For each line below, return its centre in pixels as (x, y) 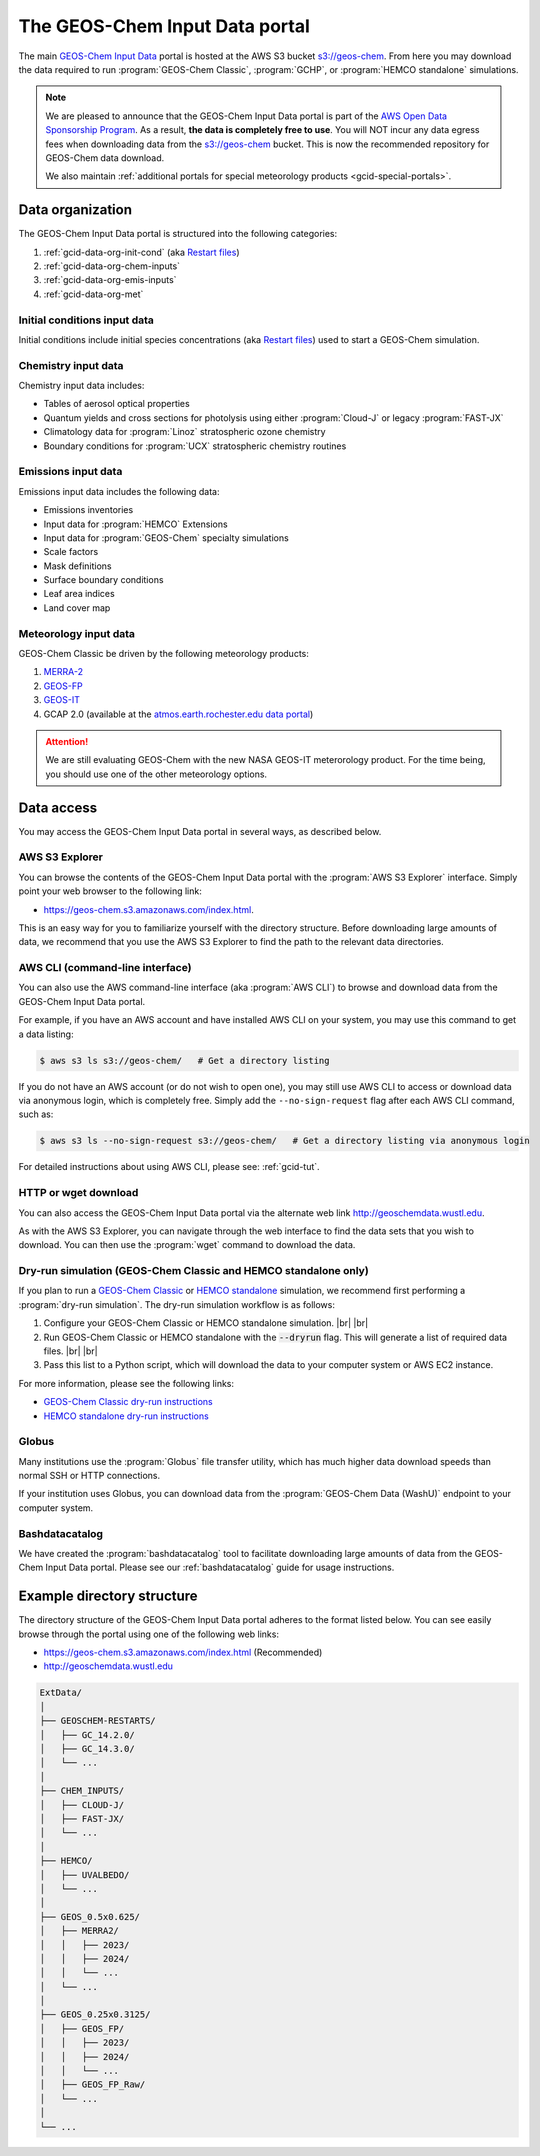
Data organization (75, 210)
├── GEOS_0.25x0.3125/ (95, 2014)
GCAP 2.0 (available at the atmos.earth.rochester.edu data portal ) (178, 714)
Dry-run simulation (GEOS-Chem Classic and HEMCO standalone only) (193, 1271)
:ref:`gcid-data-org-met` (93, 294)
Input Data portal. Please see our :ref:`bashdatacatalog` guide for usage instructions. (220, 1567)
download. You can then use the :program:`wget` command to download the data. (187, 1245)
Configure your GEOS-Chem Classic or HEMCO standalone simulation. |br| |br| (206, 1323)
